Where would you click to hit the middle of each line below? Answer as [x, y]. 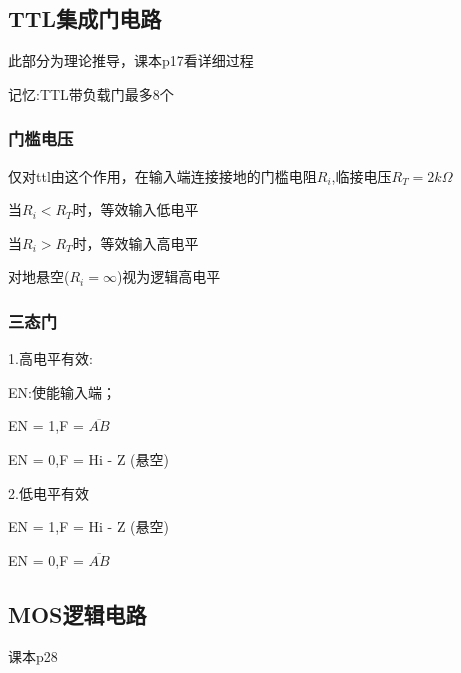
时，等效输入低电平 [135, 209]
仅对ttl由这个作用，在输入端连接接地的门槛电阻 [162, 175]
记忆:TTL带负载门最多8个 [91, 93]
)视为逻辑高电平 [168, 276]
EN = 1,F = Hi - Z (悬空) [88, 526]
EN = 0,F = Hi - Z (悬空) [88, 458]
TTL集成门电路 [85, 18]
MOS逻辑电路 [77, 613]
